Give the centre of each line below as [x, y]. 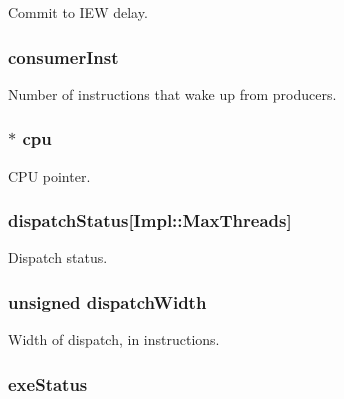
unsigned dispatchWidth [107, 301]
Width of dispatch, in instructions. [114, 339]
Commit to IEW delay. [78, 12]
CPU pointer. [49, 175]
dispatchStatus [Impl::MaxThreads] [150, 220]
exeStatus [48, 383]
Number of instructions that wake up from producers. [172, 93]
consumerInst [63, 56]
